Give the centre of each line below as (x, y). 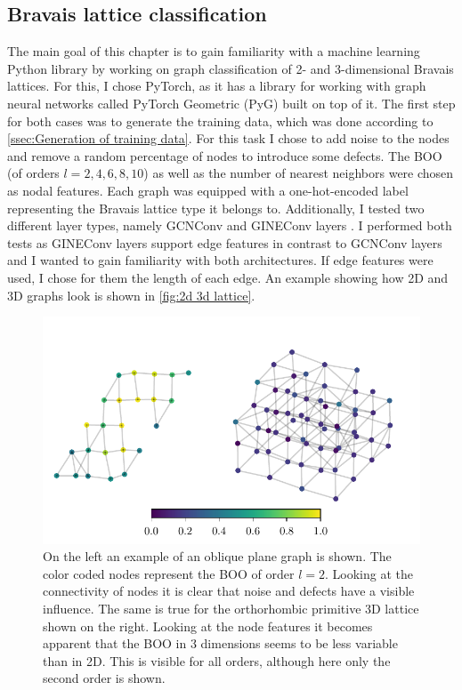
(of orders (33, 173)
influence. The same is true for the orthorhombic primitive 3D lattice (231, 608)
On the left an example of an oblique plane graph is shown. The (217, 556)
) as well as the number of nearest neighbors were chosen (299, 173)
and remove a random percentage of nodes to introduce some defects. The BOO (225, 155)
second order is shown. (104, 678)
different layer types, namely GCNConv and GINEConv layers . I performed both (230, 225)
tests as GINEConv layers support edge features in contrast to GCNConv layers (225, 242)
